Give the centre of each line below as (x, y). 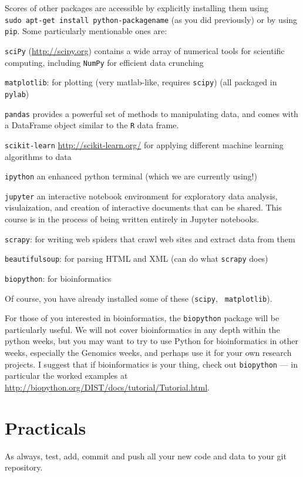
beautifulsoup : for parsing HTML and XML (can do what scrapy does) (137, 258)
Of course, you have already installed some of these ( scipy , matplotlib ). (139, 298)
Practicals (46, 427)
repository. (24, 467)
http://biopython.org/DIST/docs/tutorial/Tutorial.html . (107, 387)
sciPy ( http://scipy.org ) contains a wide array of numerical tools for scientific (145, 50)
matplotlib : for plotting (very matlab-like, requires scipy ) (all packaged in (141, 82)
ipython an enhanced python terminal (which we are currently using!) (131, 176)
